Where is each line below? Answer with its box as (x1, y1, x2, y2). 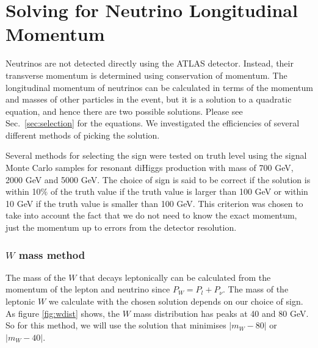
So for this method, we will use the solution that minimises (5, 319, 226, 332)
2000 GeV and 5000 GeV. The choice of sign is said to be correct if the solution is (5, 173, 311, 186)
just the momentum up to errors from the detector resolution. (5, 221, 237, 234)
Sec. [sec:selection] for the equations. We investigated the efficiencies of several (5, 117, 300, 129)
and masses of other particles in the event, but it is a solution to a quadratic (5, 93, 292, 106)
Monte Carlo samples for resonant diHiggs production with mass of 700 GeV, (5, 161, 294, 174)
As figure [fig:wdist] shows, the (5, 306, 120, 319)
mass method (18, 247, 85, 262)
